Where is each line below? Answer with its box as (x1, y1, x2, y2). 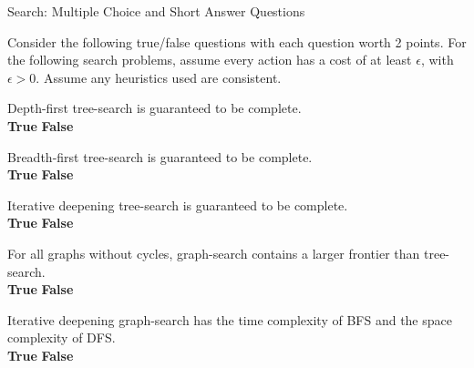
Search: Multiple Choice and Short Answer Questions (7, 2, 305, 20)
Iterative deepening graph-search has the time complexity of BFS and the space (7, 310, 452, 329)
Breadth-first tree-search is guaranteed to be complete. (7, 147, 313, 166)
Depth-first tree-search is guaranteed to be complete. (7, 98, 302, 118)
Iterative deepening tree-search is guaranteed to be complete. (7, 195, 348, 214)
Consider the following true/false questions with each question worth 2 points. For (7, 32, 467, 51)
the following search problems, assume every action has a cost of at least (7, 50, 412, 69)
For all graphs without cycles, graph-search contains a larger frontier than (7, 243, 420, 262)
